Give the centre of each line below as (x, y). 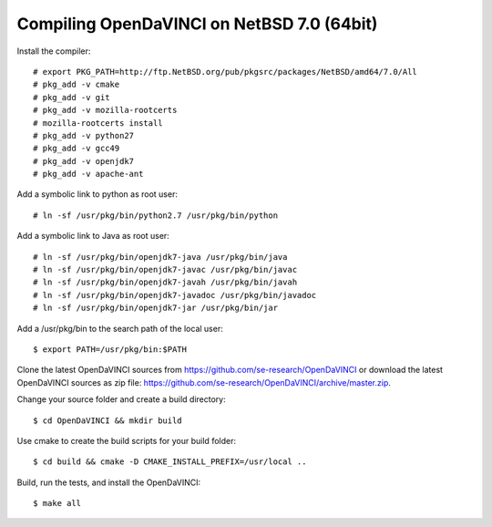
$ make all (57, 503)
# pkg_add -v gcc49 (77, 149)
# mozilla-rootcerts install (98, 123)
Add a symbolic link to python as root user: (97, 194)
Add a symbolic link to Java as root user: (93, 236)
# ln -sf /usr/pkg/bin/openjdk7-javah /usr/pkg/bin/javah (165, 282)
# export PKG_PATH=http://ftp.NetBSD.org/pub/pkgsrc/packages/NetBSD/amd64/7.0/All (225, 72)
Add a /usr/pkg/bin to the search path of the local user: (120, 328)
